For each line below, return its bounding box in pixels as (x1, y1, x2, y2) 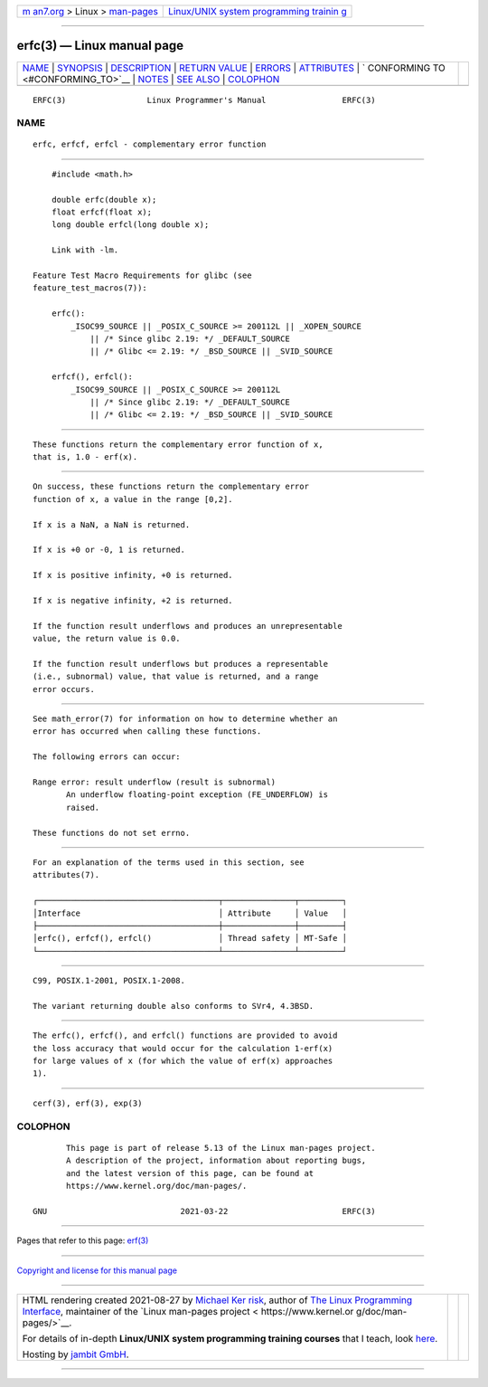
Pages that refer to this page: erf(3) (16, 1235, 149, 1246)
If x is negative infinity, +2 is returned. (33, 595, 234, 605)
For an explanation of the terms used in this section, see (33, 858, 305, 868)
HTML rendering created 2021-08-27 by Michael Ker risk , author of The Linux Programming (22, 1294, 413, 1306)
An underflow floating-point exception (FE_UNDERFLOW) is (66, 790, 329, 800)
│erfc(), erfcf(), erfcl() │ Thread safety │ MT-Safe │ (33, 933, 348, 944)
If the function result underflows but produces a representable (33, 659, 329, 669)
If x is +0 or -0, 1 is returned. (33, 545, 185, 556)
